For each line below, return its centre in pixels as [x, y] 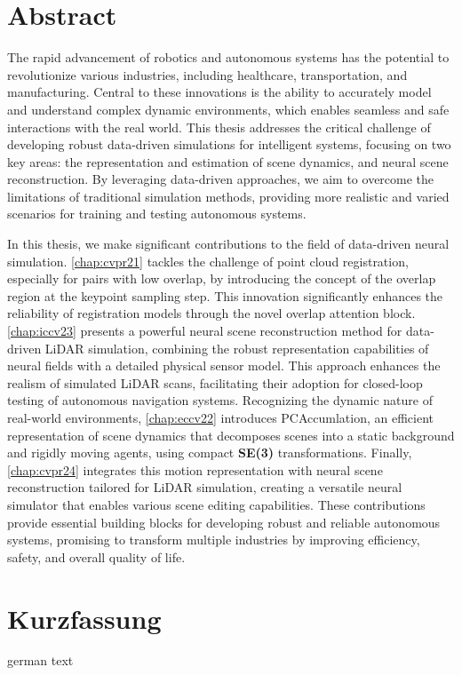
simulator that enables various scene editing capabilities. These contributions [216, 504]
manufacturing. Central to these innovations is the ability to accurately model [219, 92]
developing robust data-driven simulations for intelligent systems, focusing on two [229, 144]
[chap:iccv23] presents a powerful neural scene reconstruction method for [205, 331]
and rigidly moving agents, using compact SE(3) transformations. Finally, [210, 453]
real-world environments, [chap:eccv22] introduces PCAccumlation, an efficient [220, 417]
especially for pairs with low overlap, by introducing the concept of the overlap [222, 278]
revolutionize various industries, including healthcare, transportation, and [207, 74]
